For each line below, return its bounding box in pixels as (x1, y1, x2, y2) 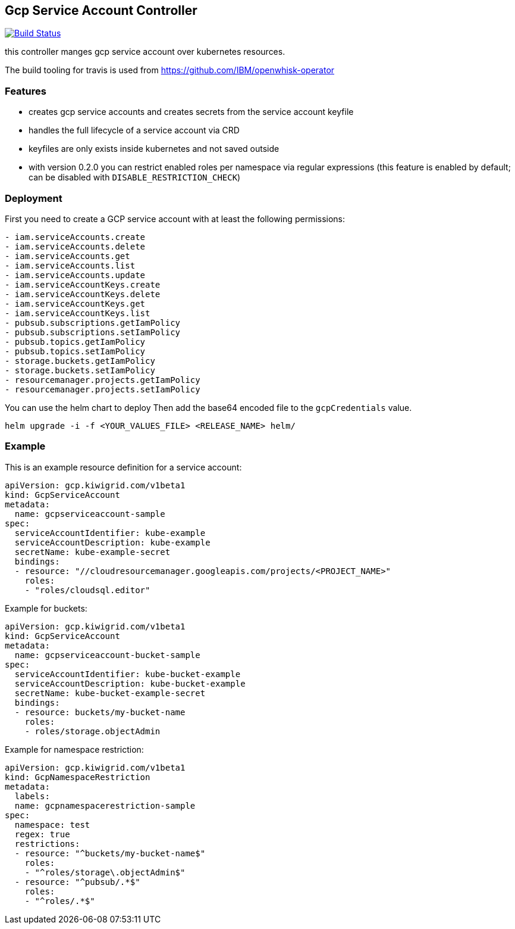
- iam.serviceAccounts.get (5, 251, 130, 261)
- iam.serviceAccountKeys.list (5, 308, 150, 318)
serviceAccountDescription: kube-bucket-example (14, 678, 246, 688)
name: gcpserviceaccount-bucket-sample (14, 650, 200, 660)
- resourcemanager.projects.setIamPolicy (5, 384, 200, 394)
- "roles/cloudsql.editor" (24, 585, 150, 595)
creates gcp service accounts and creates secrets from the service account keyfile (29, 107, 354, 117)
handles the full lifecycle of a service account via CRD (29, 125, 240, 136)
